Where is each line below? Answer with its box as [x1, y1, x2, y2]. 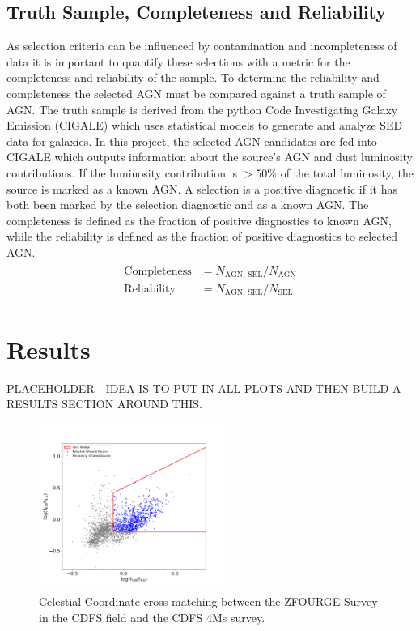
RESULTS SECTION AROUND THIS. [6, 395, 202, 412]
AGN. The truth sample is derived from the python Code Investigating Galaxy [6, 100, 398, 117]
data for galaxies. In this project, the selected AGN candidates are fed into [6, 132, 377, 149]
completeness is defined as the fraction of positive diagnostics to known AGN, [6, 211, 392, 228]
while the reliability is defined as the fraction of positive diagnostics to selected [6, 228, 398, 245]
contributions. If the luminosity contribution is [6, 164, 238, 181]
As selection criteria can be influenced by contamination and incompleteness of [6, 37, 397, 54]
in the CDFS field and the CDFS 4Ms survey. [39, 608, 265, 625]
